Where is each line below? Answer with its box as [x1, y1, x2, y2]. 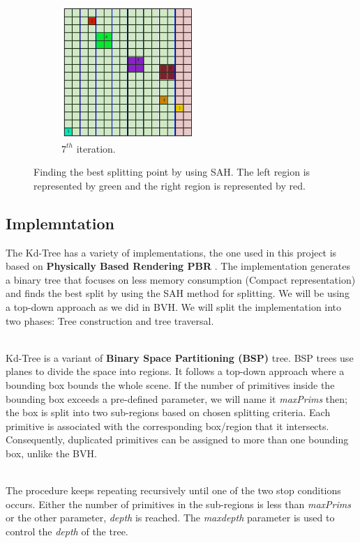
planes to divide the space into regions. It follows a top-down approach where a [6, 364, 345, 378]
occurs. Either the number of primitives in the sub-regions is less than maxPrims [6, 496, 351, 511]
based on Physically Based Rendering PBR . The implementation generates [6, 259, 350, 273]
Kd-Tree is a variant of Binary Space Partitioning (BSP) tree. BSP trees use [6, 350, 354, 365]
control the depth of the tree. [6, 523, 128, 538]
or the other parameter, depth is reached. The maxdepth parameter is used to [6, 510, 335, 525]
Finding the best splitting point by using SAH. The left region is [33, 165, 310, 179]
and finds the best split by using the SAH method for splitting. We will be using [6, 286, 350, 300]
